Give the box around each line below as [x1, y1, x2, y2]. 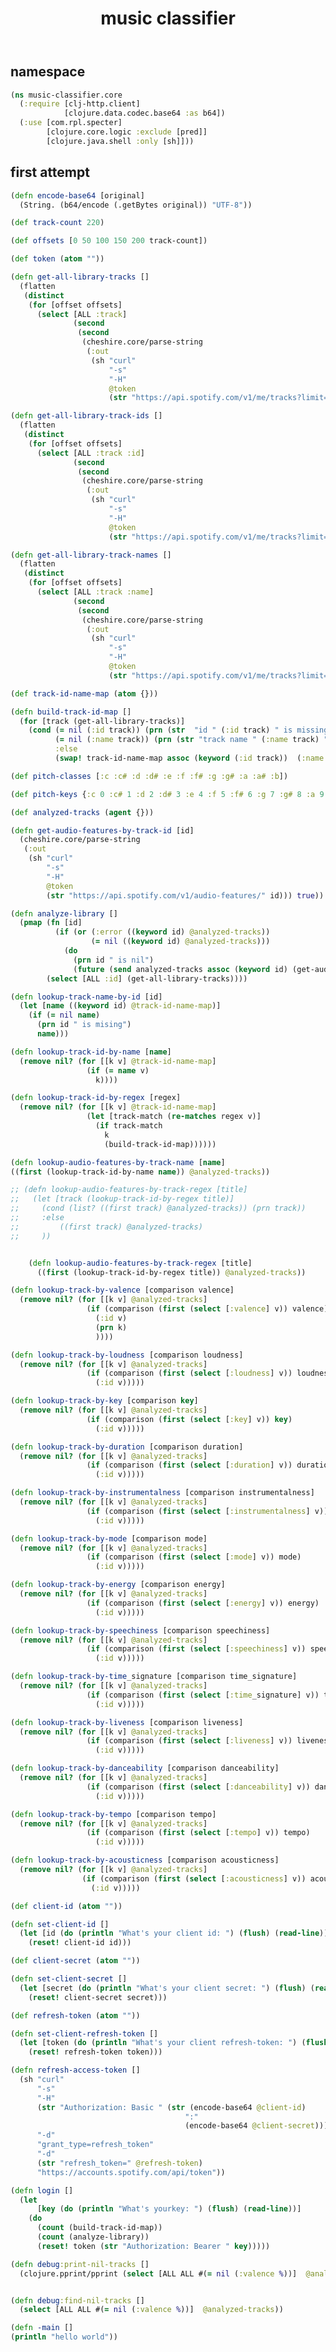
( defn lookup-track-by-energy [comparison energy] [10, 1580, 226, 1590]
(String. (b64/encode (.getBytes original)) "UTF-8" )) [19, 200, 253, 210]
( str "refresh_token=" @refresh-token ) [36, 2158, 203, 2168]
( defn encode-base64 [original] [10, 190, 145, 201]
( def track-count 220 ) [10, 218, 105, 228]
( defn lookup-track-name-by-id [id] [10, 992, 163, 1002]
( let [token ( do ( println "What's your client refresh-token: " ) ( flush [19, 2038, 329, 2048]
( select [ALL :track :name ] [36, 587, 155, 597]
